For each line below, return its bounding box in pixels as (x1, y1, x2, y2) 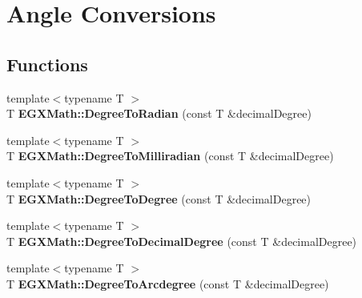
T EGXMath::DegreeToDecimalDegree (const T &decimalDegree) (6, 232, 357, 249)
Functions (6, 51, 88, 76)
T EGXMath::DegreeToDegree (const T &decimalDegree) (6, 190, 312, 207)
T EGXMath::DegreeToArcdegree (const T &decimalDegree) (6, 275, 329, 292)
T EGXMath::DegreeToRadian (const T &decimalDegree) (6, 105, 312, 122)
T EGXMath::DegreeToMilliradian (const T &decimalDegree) (6, 147, 334, 164)
